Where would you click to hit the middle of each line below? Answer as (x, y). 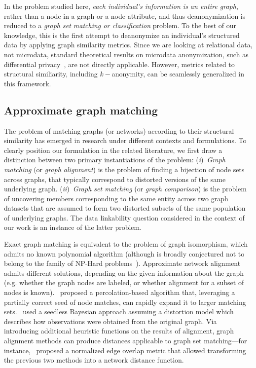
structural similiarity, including (51, 74)
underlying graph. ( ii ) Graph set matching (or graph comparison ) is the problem (125, 189)
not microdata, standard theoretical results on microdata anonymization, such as (126, 54)
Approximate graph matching (81, 110)
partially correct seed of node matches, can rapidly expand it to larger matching (125, 302)
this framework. (28, 83)
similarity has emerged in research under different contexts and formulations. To (125, 140)
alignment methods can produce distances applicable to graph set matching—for (126, 341)
